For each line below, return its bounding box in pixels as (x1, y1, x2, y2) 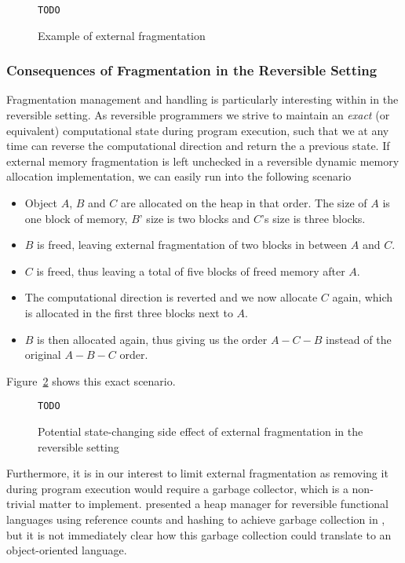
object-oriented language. (6, 542, 127, 558)
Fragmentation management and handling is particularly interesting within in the (6, 91, 399, 108)
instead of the (325, 331, 392, 347)
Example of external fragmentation (38, 27, 206, 43)
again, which (332, 289, 393, 305)
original (24, 346, 61, 363)
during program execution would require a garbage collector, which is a (6, 480, 348, 496)
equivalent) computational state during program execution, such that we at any (6, 122, 389, 138)
